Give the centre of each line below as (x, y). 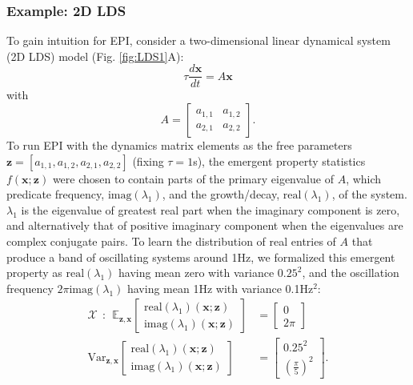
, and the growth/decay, (221, 194)
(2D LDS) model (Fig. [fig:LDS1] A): (95, 56)
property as (34, 273)
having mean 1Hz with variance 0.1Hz (220, 288)
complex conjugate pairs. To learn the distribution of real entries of (171, 241)
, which (364, 178)
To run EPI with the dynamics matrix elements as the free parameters (179, 145)
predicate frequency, (56, 194)
